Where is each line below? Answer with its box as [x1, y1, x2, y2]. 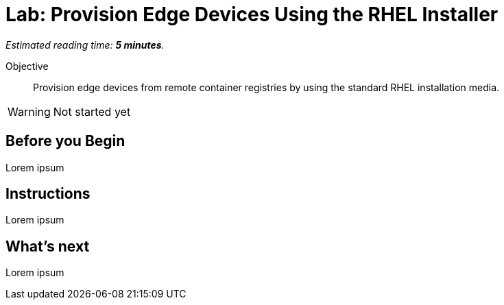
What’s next [5, 237, 90, 255]
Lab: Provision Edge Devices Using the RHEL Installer [5, 3, 499, 26]
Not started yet [53, 104, 131, 119]
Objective [5, 60, 49, 72]
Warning [8, 104, 51, 119]
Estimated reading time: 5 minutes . [5, 38, 165, 51]
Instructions [5, 185, 91, 203]
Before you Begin [5, 132, 125, 150]
